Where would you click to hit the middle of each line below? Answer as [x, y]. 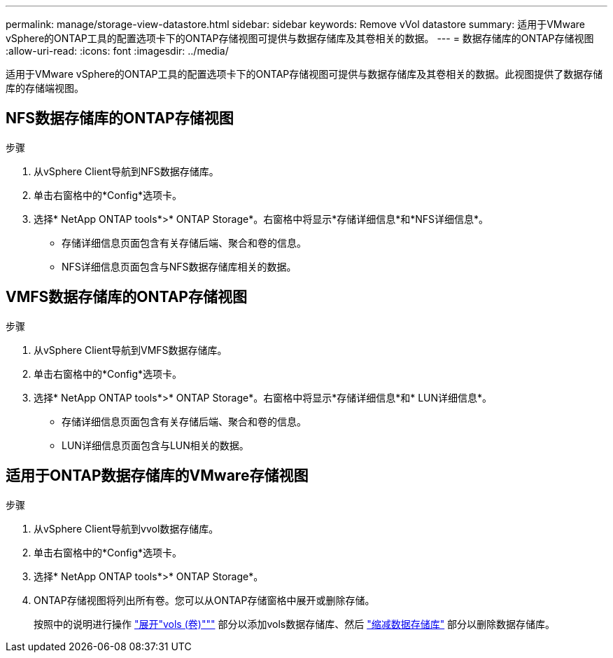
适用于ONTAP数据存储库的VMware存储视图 [157, 476]
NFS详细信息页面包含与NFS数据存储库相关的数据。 [179, 266]
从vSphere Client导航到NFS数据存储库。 [126, 171]
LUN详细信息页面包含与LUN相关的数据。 [155, 445]
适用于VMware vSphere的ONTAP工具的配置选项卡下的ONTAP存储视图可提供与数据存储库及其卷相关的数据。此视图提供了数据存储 [304, 74]
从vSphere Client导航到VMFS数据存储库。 [131, 350]
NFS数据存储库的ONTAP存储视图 [120, 118]
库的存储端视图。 [45, 88]
